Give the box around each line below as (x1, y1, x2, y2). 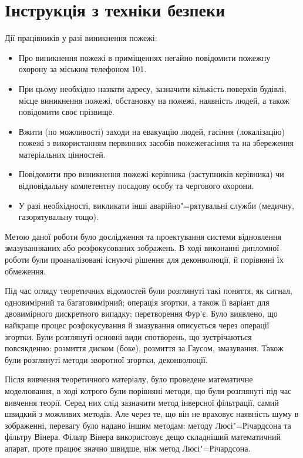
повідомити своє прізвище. (18, 106, 115, 118)
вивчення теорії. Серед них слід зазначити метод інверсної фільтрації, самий (5, 396, 279, 408)
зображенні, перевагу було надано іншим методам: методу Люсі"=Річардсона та (5, 419, 291, 431)
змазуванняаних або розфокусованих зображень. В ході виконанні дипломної (5, 242, 280, 254)
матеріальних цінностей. (18, 148, 106, 160)
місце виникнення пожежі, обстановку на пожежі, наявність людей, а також (18, 94, 289, 106)
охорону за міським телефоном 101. (18, 63, 147, 75)
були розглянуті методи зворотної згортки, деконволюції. (5, 353, 208, 365)
